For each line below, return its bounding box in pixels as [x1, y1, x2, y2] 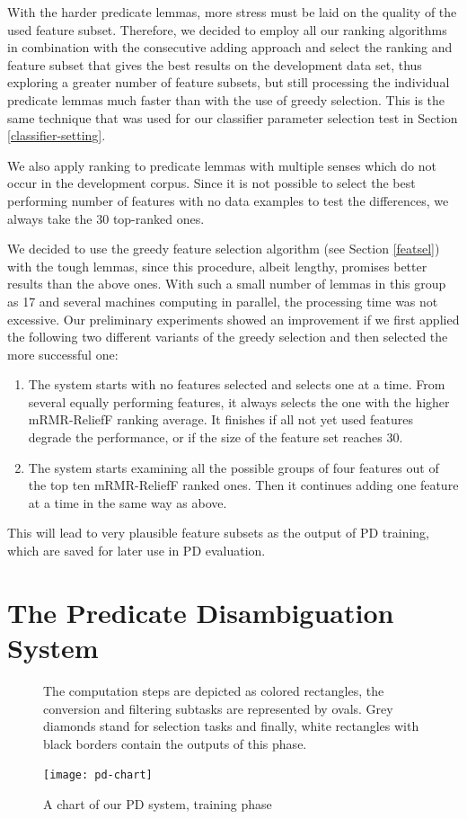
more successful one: [7, 344, 119, 363]
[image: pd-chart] [43, 769, 153, 782]
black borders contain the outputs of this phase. [43, 734, 307, 752]
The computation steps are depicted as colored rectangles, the [43, 681, 384, 699]
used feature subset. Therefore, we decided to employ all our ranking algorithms [7, 20, 447, 39]
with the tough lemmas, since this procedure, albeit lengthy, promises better [7, 256, 427, 275]
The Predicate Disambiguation [7, 593, 394, 630]
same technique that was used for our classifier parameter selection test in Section [7, 108, 458, 127]
